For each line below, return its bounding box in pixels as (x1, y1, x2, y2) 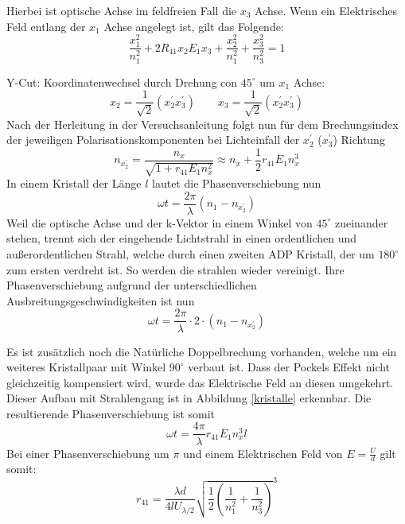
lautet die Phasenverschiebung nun (152, 175, 321, 192)
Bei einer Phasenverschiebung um (6, 444, 169, 461)
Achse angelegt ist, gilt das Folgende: (103, 17, 284, 34)
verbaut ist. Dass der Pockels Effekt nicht (188, 359, 391, 375)
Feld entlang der (6, 17, 86, 34)
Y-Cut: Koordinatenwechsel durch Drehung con (6, 73, 238, 90)
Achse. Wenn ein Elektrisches (255, 2, 398, 18)
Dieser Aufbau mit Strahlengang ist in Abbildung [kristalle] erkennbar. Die (6, 390, 372, 406)
